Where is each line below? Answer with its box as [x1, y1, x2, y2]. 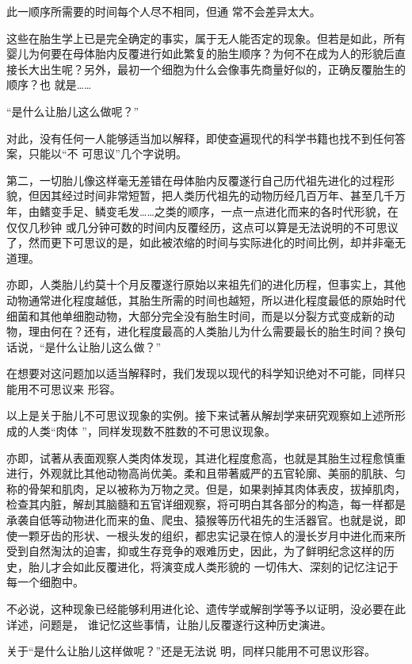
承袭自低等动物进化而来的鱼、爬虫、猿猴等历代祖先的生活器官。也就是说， [6, 512, 395, 528]
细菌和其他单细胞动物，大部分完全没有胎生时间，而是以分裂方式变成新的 [6, 307, 383, 324]
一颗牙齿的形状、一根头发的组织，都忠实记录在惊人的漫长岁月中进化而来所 [17, 527, 406, 543]
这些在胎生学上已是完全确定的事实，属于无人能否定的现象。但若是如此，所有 [6, 29, 406, 46]
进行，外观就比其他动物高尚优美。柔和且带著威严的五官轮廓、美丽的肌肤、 [6, 465, 395, 482]
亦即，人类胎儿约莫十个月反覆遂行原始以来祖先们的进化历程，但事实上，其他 [6, 276, 406, 293]
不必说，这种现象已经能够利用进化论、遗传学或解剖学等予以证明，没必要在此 [6, 601, 406, 616]
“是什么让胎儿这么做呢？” [6, 102, 139, 119]
